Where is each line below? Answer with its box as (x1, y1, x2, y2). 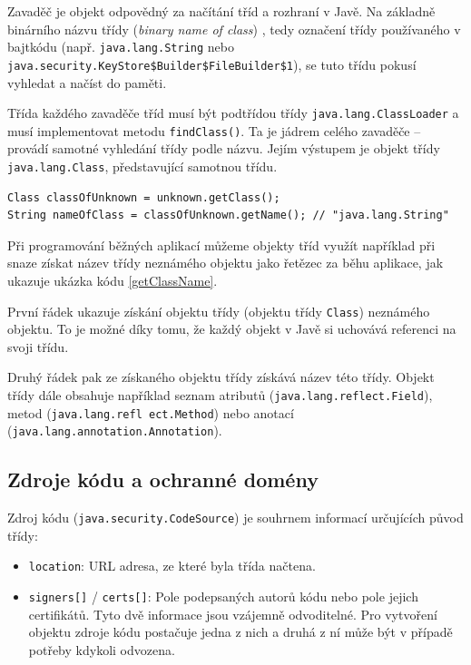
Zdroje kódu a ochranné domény (7, 465, 319, 494)
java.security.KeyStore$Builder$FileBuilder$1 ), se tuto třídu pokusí (7, 54, 417, 73)
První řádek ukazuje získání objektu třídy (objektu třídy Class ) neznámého (7, 301, 430, 320)
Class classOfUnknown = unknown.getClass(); (7, 191, 280, 204)
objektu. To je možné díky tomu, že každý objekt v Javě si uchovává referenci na (7, 319, 456, 338)
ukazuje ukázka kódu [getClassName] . (7, 271, 218, 290)
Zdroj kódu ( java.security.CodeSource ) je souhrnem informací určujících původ (7, 508, 464, 527)
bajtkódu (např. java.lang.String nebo (7, 37, 234, 56)
